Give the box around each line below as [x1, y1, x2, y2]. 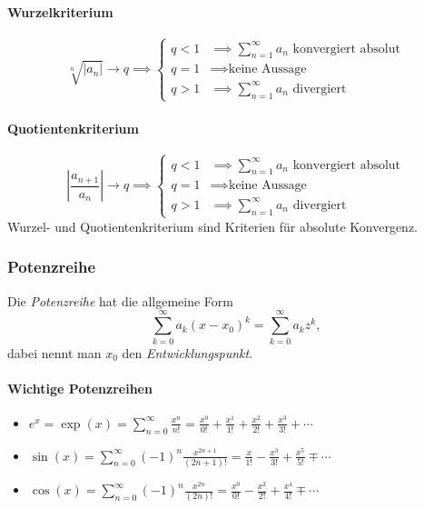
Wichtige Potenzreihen [7, 378, 153, 397]
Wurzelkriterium [7, 2, 113, 21]
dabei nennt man [7, 343, 102, 362]
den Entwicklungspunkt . [122, 343, 253, 362]
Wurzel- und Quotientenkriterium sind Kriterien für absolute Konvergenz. [7, 216, 418, 235]
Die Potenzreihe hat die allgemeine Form [7, 291, 233, 310]
